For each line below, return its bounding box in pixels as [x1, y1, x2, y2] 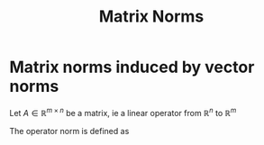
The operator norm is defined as [9, 125, 130, 136]
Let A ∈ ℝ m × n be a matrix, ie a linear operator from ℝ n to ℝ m [9, 105, 237, 118]
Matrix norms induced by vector [9, 57, 255, 77]
